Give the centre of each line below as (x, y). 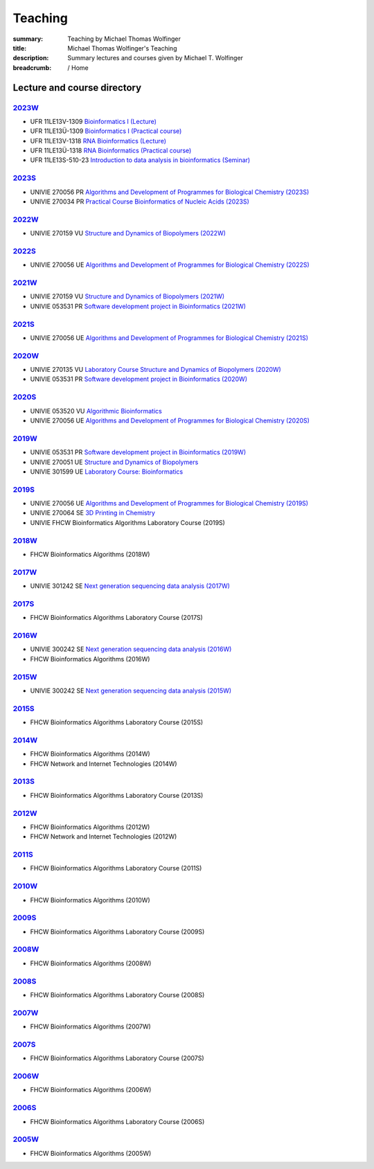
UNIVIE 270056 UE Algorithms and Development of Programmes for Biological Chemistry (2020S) (170, 420)
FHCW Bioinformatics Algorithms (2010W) (90, 900)
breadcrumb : (32, 68)
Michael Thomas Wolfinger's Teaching (122, 48)
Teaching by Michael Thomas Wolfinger (124, 39)
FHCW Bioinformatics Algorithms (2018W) (90, 554)
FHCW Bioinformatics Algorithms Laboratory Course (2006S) (117, 1121)
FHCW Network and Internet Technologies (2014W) (104, 764)
